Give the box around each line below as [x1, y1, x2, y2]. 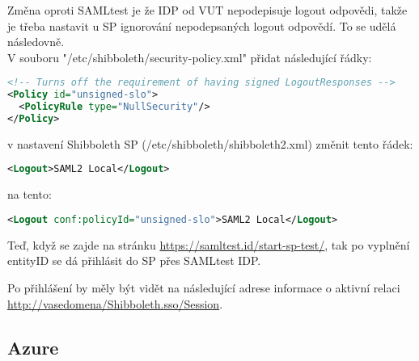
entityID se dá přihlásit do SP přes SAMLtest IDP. [7, 252, 261, 269]
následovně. [7, 33, 65, 50]
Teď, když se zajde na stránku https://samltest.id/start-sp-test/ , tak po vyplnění [7, 236, 410, 253]
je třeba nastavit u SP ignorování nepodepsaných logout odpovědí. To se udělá [7, 17, 396, 34]
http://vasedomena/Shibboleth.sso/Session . [7, 295, 223, 312]
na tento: [7, 186, 52, 203]
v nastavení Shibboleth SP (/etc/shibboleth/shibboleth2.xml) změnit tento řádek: [7, 135, 413, 152]
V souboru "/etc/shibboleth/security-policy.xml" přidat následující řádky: [7, 48, 372, 65]
